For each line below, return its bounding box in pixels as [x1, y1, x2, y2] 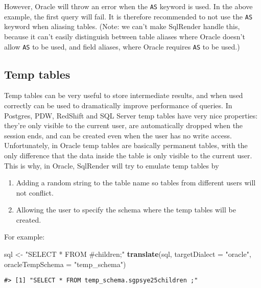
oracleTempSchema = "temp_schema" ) [4, 258, 126, 269]
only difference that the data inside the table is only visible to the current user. [4, 150, 252, 160]
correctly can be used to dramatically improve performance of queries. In [4, 100, 232, 110]
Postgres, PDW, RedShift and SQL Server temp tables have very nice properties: [4, 110, 258, 121]
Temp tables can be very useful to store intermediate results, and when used [4, 90, 243, 101]
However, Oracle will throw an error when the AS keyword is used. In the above [4, 1, 253, 11]
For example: [4, 231, 45, 242]
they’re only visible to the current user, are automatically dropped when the [4, 120, 243, 131]
